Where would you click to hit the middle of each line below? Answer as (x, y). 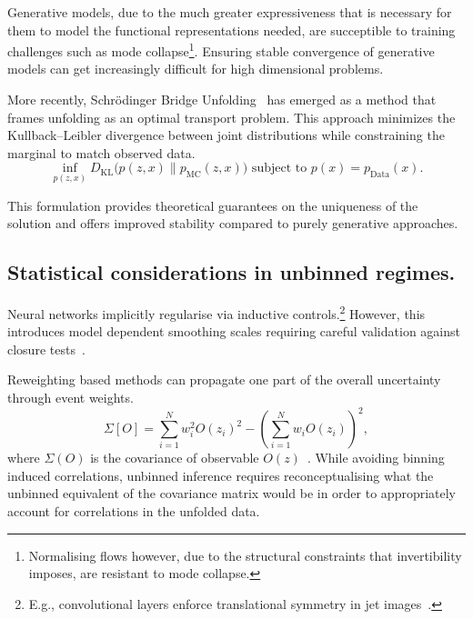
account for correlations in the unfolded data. (134, 510)
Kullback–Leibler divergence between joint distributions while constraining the (226, 135)
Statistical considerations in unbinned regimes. (231, 272)
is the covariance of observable (175, 458)
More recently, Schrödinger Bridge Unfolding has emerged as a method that (222, 100)
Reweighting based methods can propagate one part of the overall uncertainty (224, 379)
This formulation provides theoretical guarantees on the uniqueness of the (213, 205)
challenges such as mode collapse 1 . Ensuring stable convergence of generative (221, 50)
